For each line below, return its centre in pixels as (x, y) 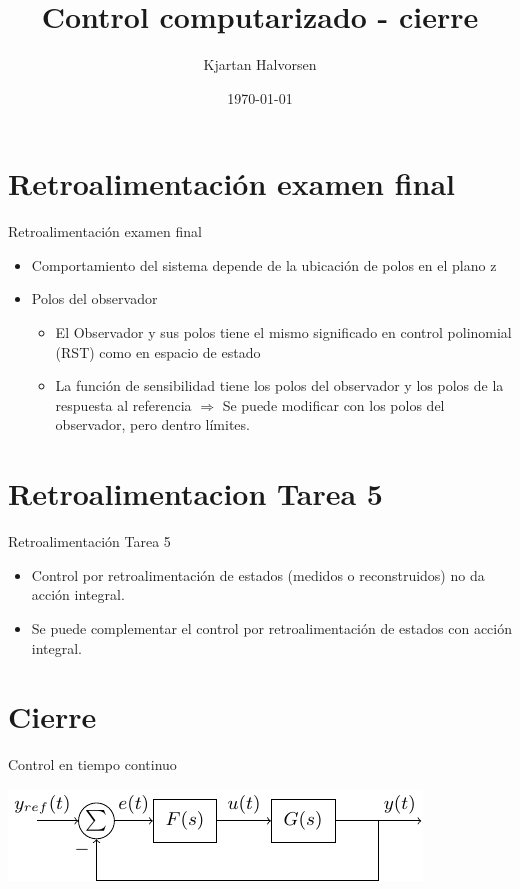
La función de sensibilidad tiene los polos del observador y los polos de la (279, 385)
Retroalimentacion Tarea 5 (195, 493)
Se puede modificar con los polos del (333, 404)
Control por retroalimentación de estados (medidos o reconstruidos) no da (258, 574)
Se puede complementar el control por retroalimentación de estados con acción (272, 627)
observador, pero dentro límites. (152, 424)
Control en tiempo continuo (92, 764)
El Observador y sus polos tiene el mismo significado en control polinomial (283, 332)
